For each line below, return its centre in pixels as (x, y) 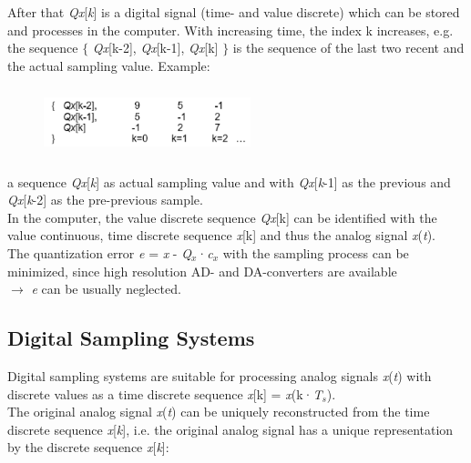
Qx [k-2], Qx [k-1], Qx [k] (155, 48)
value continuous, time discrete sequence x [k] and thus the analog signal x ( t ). (221, 235)
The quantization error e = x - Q (99, 252)
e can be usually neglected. (106, 289)
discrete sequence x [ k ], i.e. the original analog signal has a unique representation (230, 429)
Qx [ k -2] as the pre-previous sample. (105, 200)
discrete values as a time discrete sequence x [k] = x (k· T (165, 393)
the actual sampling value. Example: (109, 65)
